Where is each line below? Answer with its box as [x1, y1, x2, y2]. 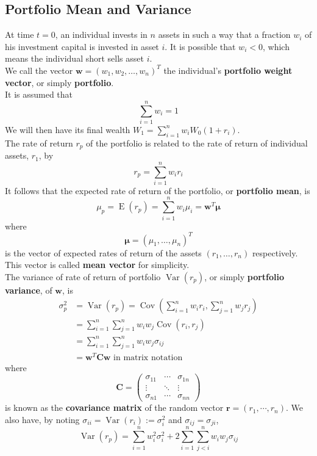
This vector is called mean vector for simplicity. [5, 258, 190, 271]
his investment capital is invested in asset [5, 40, 159, 52]
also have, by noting [5, 413, 80, 425]
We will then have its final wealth [5, 123, 130, 136]
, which [262, 40, 290, 52]
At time [5, 28, 34, 41]
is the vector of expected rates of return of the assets [5, 246, 202, 259]
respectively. [252, 246, 298, 259]
